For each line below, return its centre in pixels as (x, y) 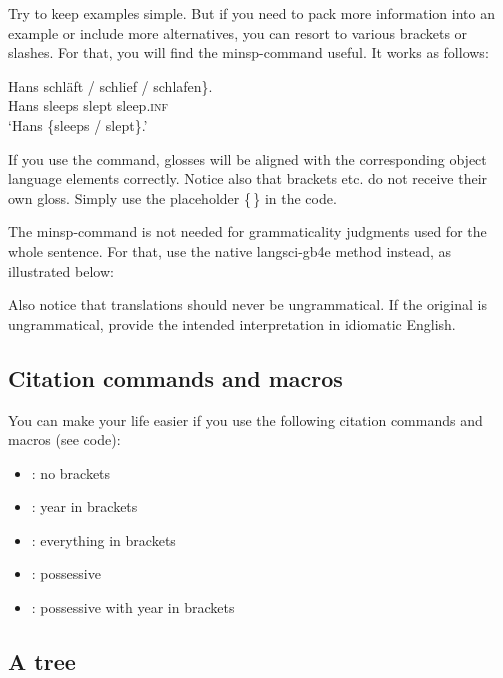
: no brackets (71, 472)
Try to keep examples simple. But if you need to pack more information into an (251, 13)
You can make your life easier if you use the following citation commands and (245, 419)
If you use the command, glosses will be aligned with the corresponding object (247, 158)
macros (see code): (64, 439)
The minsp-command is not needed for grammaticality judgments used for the (247, 231)
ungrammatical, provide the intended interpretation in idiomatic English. (232, 323)
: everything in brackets (103, 539)
